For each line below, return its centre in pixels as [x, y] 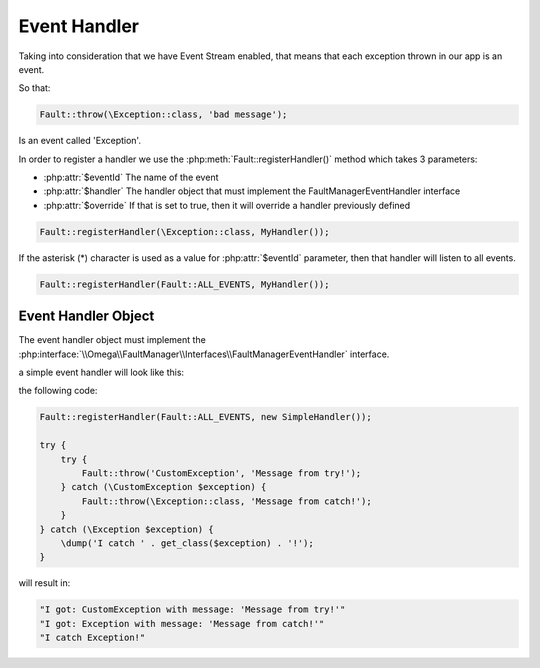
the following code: [58, 391]
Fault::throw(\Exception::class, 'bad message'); [163, 114]
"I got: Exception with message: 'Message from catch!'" [182, 623]
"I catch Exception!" [92, 638]
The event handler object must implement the [112, 340]
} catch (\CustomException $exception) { [163, 487]
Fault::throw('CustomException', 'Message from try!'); [221, 473]
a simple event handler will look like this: [101, 372]
